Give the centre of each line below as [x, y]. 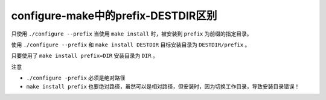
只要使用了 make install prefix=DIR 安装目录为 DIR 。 [85, 56]
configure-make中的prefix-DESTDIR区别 [114, 16]
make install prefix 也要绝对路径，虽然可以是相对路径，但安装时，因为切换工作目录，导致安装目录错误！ [163, 86]
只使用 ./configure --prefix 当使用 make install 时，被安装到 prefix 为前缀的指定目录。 [132, 34]
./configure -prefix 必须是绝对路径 [76, 78]
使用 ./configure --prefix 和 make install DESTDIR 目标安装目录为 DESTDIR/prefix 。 [131, 45]
